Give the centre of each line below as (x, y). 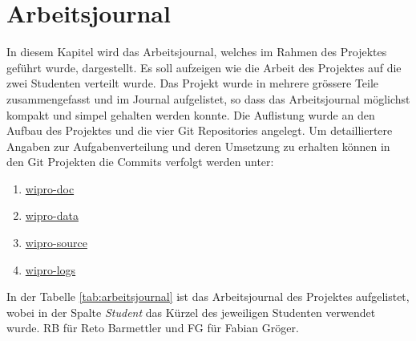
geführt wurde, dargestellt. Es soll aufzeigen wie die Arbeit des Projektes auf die (204, 67)
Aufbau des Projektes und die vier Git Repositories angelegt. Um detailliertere (200, 130)
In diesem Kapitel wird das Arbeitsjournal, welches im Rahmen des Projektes (197, 52)
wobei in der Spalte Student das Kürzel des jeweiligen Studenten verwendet (191, 312)
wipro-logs (50, 269)
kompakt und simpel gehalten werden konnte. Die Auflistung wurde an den (191, 114)
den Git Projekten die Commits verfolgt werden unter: (140, 162)
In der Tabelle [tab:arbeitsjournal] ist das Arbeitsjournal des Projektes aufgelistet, (208, 296)
